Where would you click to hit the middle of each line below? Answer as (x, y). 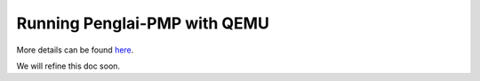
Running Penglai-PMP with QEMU (143, 23)
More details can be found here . (75, 50)
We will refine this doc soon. (68, 66)
